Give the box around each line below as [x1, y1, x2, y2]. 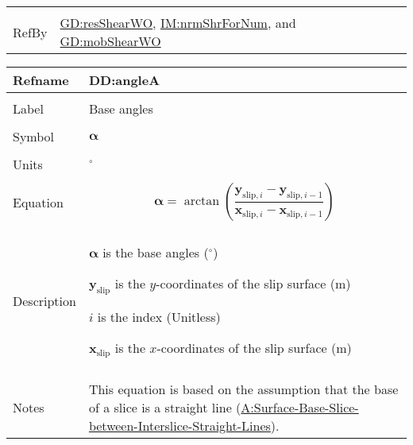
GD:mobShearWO [60, 32, 161, 50]
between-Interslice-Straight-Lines [88, 416, 271, 435]
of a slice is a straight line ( [88, 398, 241, 417]
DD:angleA [88, 71, 160, 89]
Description [13, 291, 76, 310]
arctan [183, 195, 220, 207]
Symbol [13, 127, 55, 145]
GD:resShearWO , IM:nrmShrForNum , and [60, 14, 296, 32]
